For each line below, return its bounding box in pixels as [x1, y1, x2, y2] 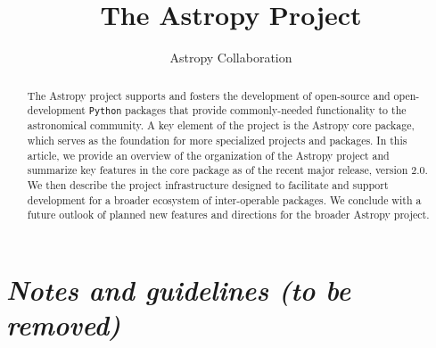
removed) [6, 306, 121, 344]
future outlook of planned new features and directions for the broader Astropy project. [27, 207, 430, 222]
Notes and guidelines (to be [6, 270, 351, 308]
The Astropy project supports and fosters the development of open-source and [27, 87, 391, 103]
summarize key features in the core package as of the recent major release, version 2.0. [27, 162, 428, 178]
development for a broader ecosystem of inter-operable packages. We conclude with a [27, 192, 422, 207]
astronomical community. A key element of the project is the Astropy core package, [27, 118, 415, 133]
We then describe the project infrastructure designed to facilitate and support [27, 177, 389, 192]
